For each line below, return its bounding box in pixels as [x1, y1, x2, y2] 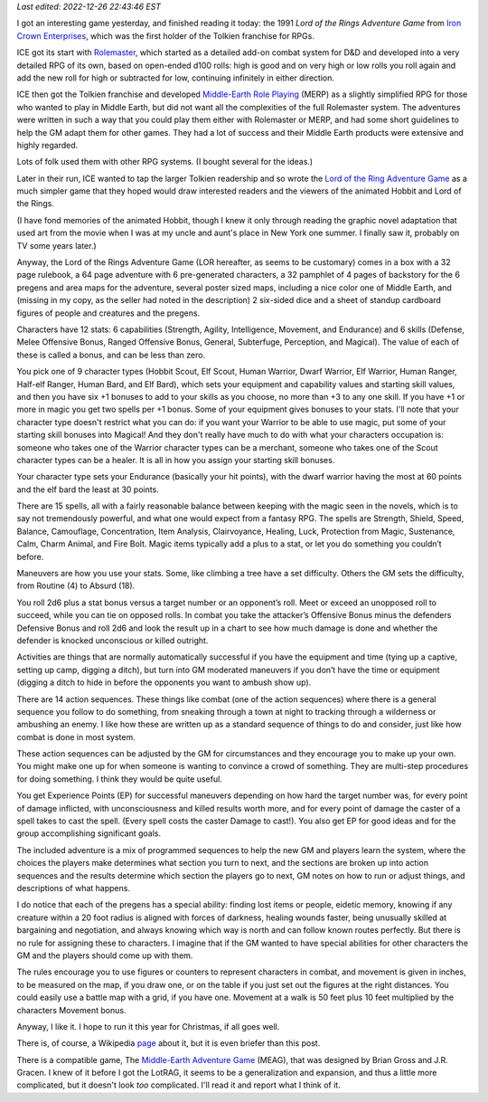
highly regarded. [16, 139, 79, 150]
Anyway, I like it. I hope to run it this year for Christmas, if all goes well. [16, 1021, 280, 1031]
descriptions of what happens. [16, 883, 131, 893]
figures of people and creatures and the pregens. [16, 308, 201, 318]
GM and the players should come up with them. [16, 950, 193, 961]
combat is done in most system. [16, 731, 136, 742]
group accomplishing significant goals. [16, 828, 162, 839]
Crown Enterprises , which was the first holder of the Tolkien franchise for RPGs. [16, 30, 315, 41]
